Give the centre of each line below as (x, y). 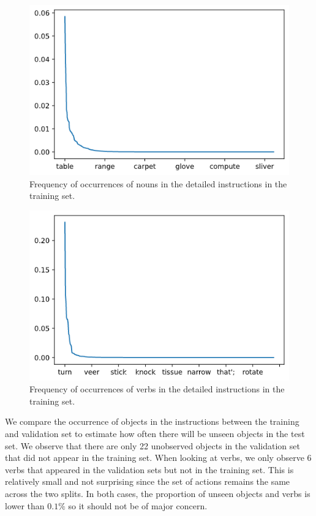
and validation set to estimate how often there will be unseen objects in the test (155, 433)
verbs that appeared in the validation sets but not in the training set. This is (149, 469)
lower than (25, 505)
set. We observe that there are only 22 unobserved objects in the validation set (152, 445)
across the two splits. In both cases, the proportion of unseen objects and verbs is (158, 493)
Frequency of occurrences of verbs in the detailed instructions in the (157, 389)
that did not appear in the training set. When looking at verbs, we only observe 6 (158, 458)
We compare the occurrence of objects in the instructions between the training (152, 421)
